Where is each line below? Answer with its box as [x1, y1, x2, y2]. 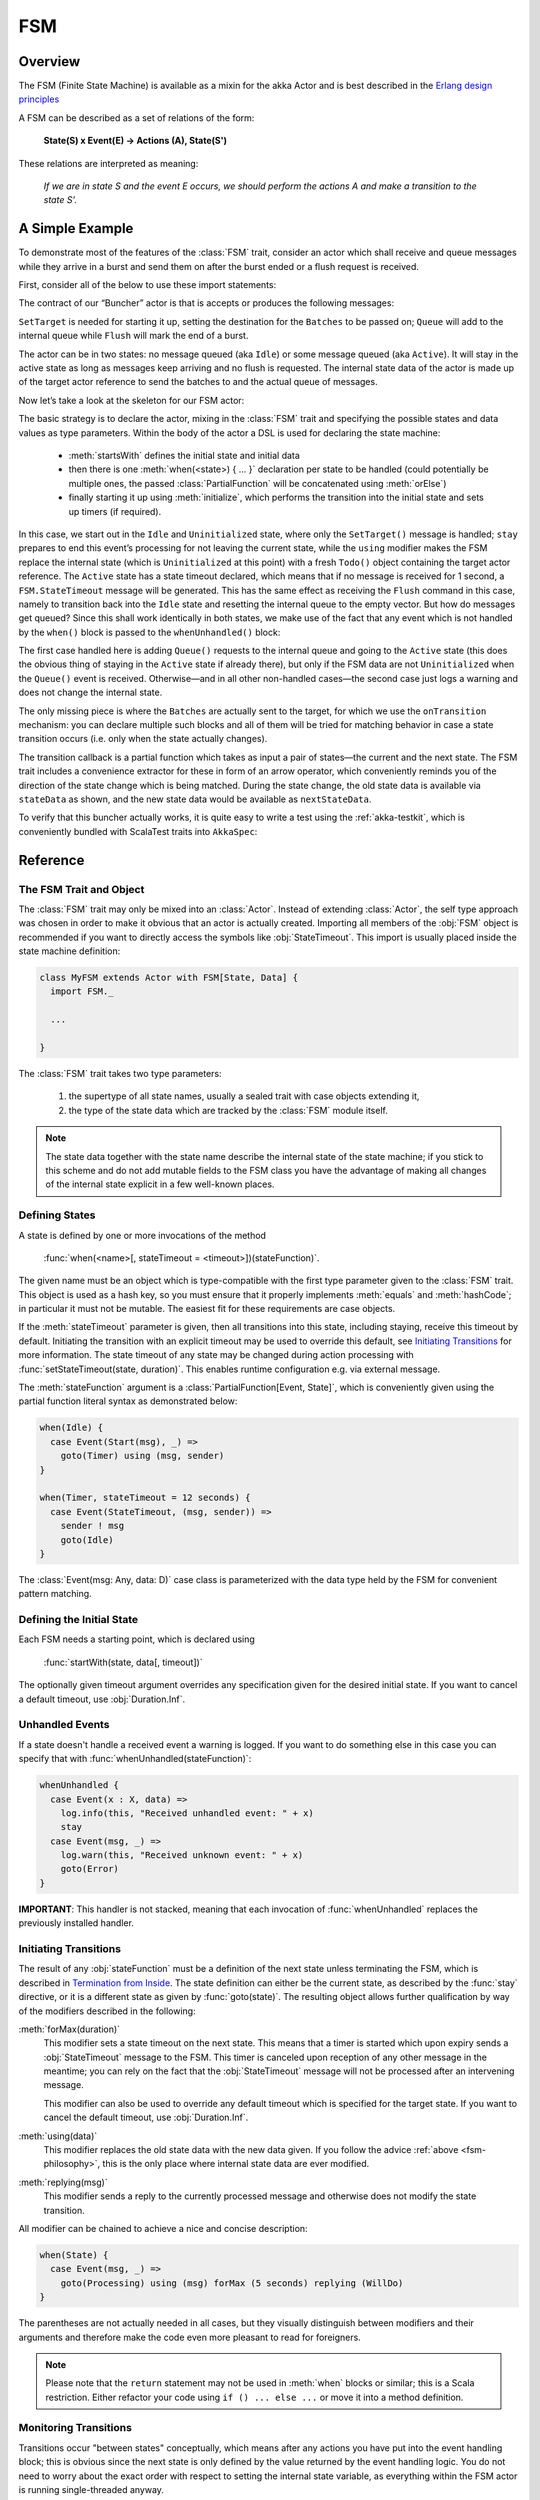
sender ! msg [60, 1520, 125, 1532]
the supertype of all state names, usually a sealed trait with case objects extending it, [68, 1090, 420, 1102]
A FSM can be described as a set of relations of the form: [18, 111, 255, 124]
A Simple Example [18, 220, 134, 237]
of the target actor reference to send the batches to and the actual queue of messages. [18, 376, 379, 388]
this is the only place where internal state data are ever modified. [102, 2158, 370, 2170]
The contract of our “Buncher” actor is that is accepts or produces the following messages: [18, 297, 395, 309]
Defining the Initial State [18, 1613, 139, 1627]
